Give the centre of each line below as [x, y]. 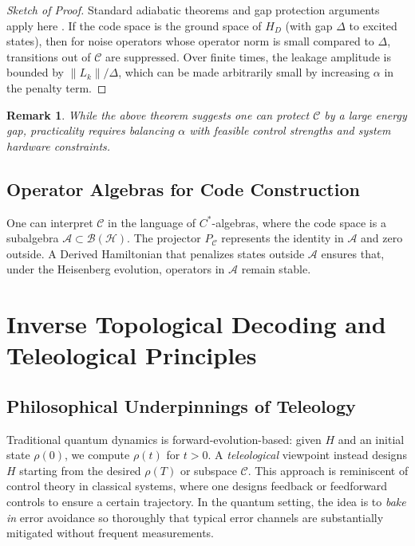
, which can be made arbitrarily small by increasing [244, 72]
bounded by [35, 72]
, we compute [97, 455]
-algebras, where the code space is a [299, 222]
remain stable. [276, 269]
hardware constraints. [59, 145]
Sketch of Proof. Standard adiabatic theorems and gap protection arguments [193, 10]
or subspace [208, 470]
